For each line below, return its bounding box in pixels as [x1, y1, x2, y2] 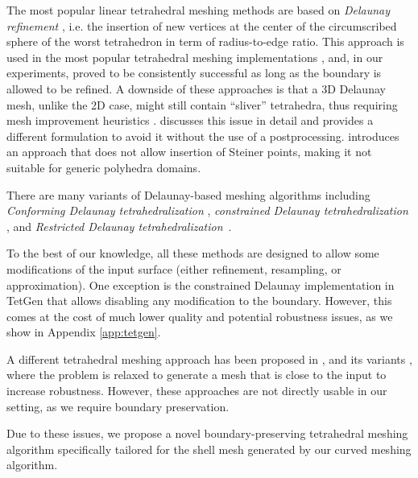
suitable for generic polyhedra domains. [6, 159, 201, 175]
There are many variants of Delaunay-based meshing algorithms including [6, 186, 370, 203]
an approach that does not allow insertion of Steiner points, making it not [6, 143, 372, 160]
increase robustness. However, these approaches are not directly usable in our [6, 382, 387, 399]
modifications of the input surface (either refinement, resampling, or [6, 260, 341, 277]
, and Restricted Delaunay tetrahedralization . [6, 217, 232, 234]
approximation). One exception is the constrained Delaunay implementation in [6, 276, 395, 293]
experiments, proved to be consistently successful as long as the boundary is [6, 64, 382, 81]
